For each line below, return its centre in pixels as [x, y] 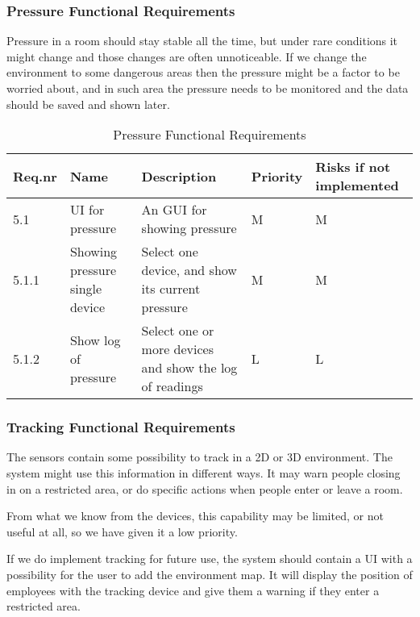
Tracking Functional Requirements [121, 427]
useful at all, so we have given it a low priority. [122, 531]
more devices [178, 349]
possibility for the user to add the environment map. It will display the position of [210, 574]
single [86, 289]
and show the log [189, 368]
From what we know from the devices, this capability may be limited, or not [195, 516]
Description [179, 176]
